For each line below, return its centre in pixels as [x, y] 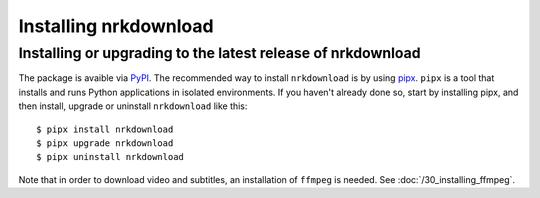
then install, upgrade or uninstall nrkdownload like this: [133, 106]
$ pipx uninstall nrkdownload [110, 157]
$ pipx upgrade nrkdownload [105, 143]
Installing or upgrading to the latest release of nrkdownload [219, 53]
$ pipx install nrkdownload [105, 129]
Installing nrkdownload [116, 26]
